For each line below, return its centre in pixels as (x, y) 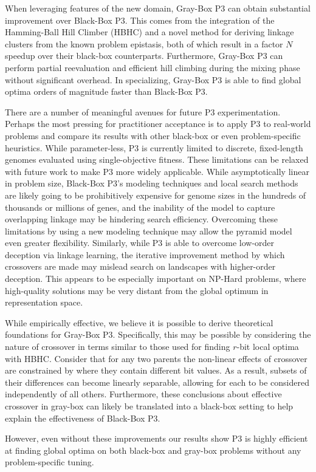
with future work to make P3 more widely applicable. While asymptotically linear (157, 171)
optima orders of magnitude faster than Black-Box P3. (106, 91)
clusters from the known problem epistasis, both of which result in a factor (144, 43)
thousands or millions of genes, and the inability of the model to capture (140, 207)
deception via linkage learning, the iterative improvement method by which (145, 254)
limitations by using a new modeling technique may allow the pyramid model (149, 231)
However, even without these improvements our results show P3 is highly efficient (156, 438)
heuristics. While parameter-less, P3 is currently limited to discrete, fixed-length (154, 147)
